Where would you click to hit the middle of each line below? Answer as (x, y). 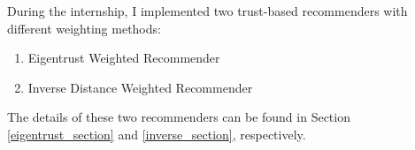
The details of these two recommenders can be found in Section (179, 117)
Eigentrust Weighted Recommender (124, 58)
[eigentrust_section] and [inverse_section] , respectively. (157, 134)
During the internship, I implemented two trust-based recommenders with (207, 11)
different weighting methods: (84, 28)
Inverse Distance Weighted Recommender (140, 87)
